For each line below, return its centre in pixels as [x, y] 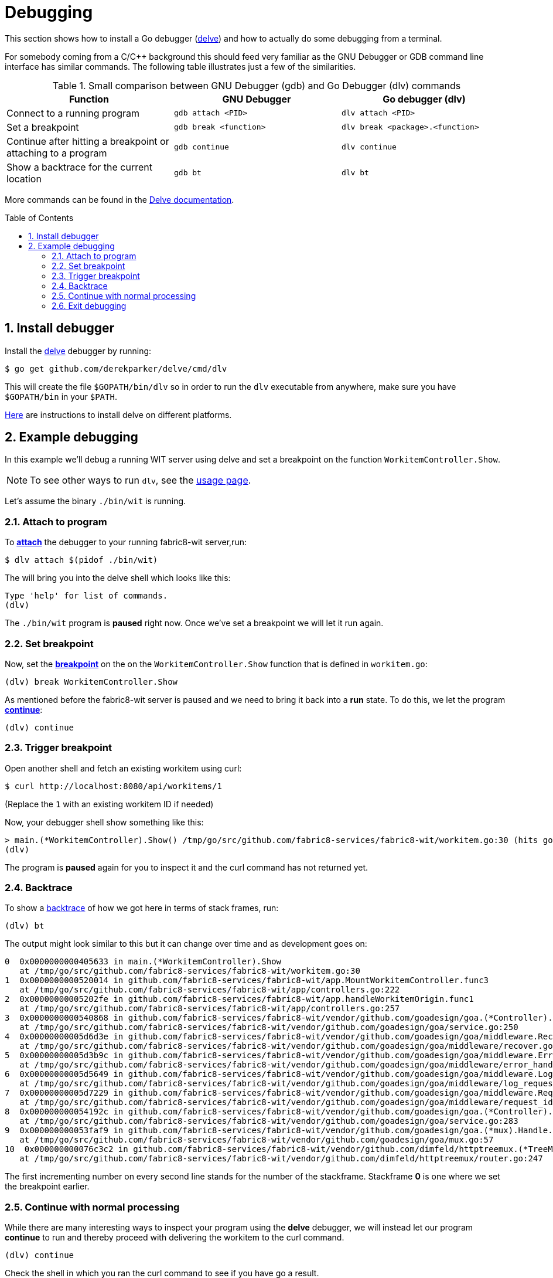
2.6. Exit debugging [89, 305]
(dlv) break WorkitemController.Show [91, 682]
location [24, 179]
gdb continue [201, 147]
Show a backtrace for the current [79, 167]
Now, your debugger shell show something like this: [104, 822]
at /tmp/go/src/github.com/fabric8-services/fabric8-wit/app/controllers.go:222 [210, 990]
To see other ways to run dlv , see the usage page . [141, 480]
